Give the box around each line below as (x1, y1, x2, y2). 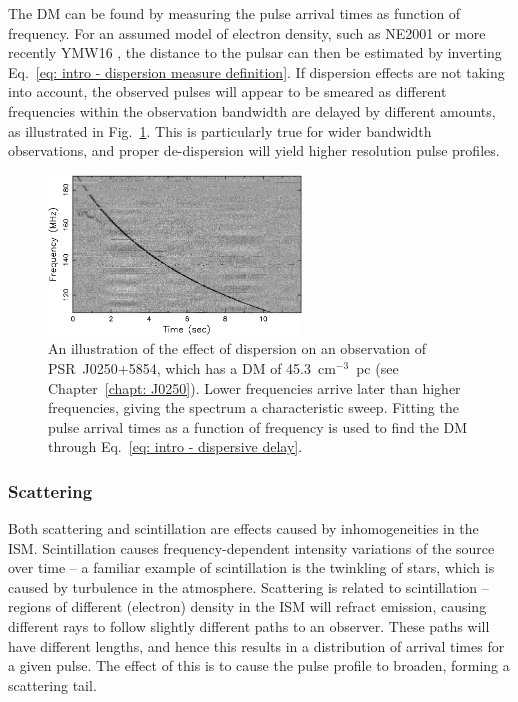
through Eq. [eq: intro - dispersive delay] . (48, 436, 303, 457)
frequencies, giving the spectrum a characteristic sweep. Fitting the (48, 397, 459, 418)
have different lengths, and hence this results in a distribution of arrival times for (8, 635, 505, 656)
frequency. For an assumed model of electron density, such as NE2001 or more (8, 22, 486, 43)
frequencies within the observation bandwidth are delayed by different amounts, (8, 100, 496, 121)
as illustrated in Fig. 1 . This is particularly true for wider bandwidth (8, 120, 432, 141)
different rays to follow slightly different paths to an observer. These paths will (8, 616, 490, 637)
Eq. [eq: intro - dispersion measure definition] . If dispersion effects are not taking (8, 61, 505, 82)
